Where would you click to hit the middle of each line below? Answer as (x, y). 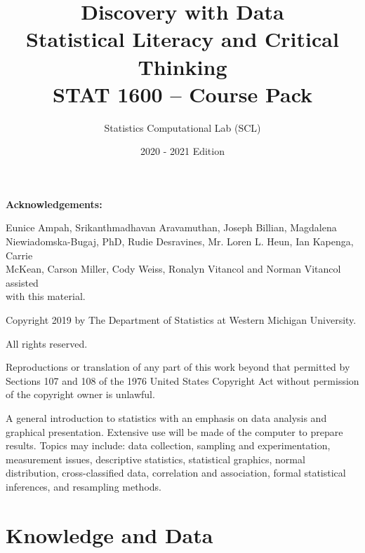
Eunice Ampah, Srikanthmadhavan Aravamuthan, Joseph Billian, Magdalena (171, 227)
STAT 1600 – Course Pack (182, 94)
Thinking (182, 66)
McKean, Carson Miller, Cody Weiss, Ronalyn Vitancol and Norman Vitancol (173, 269)
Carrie (19, 255)
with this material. (46, 296)
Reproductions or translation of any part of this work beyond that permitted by (178, 367)
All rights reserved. (47, 343)
